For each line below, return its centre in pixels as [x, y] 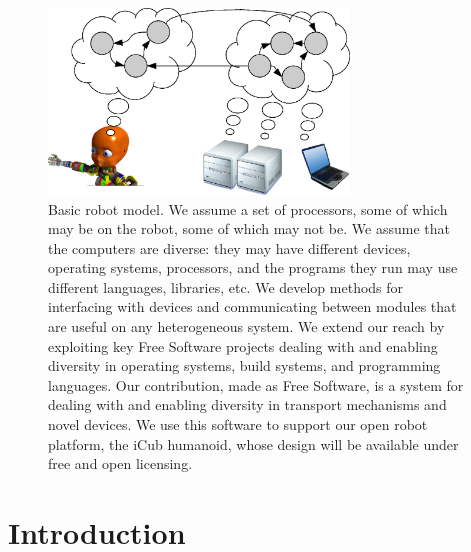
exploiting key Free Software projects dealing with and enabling [243, 345]
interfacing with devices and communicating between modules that [252, 306]
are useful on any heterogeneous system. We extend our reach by [246, 326]
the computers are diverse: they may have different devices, [229, 247]
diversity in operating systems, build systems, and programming [244, 365]
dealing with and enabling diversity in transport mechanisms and [247, 404]
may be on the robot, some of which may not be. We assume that [249, 228]
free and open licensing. [120, 463]
